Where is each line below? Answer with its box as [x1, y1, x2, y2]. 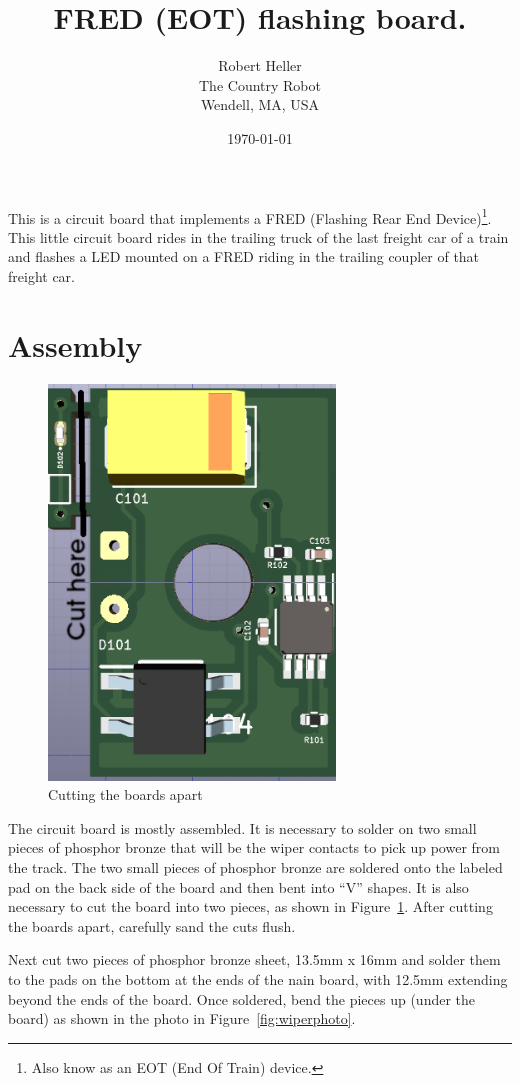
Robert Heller [218, 55, 302, 76]
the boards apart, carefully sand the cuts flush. [8, 915, 296, 936]
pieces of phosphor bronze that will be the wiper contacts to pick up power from [8, 837, 500, 858]
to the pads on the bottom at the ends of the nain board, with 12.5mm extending [8, 969, 508, 990]
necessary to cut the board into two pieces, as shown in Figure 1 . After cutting [8, 896, 493, 917]
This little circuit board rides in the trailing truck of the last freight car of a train [8, 226, 509, 247]
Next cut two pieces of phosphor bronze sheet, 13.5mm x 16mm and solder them [8, 949, 501, 970]
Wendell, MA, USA [200, 94, 320, 115]
